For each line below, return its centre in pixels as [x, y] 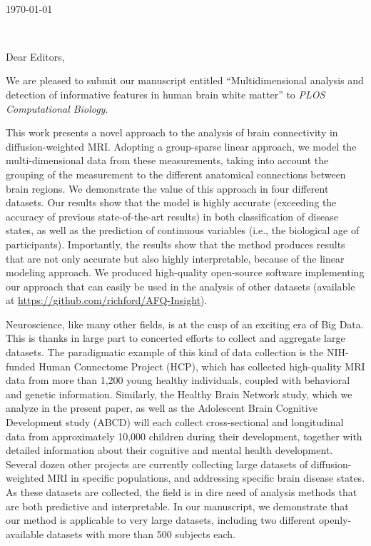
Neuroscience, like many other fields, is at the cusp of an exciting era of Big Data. [185, 324]
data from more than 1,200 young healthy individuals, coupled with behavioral [178, 380]
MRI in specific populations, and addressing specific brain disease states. [206, 478]
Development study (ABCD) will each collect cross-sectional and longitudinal [175, 422]
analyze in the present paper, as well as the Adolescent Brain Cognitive [162, 408]
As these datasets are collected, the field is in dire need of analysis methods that [182, 492]
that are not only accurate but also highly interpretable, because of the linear [175, 258]
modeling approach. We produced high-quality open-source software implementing [185, 272]
